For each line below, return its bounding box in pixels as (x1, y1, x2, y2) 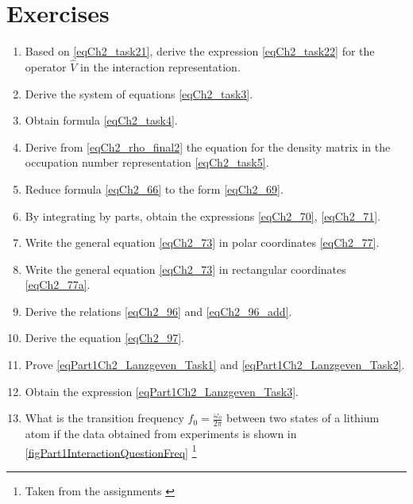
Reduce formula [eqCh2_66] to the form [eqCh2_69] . (25, 180, 284, 197)
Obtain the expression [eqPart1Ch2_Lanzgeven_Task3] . (25, 383, 299, 399)
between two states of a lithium (226, 410, 380, 426)
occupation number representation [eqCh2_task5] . (25, 154, 269, 171)
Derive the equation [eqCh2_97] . (25, 329, 184, 346)
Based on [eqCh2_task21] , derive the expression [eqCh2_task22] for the (25, 43, 375, 60)
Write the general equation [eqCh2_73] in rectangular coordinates (25, 260, 346, 277)
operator (25, 58, 67, 75)
